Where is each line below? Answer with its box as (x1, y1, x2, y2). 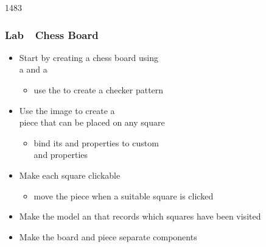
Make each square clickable (19, 168, 121, 181)
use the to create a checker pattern (33, 84, 164, 96)
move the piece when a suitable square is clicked (33, 189, 214, 202)
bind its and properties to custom (33, 136, 159, 149)
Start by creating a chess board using (19, 51, 159, 63)
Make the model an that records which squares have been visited (19, 210, 261, 223)
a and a (19, 63, 47, 76)
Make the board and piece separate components (19, 230, 197, 243)
